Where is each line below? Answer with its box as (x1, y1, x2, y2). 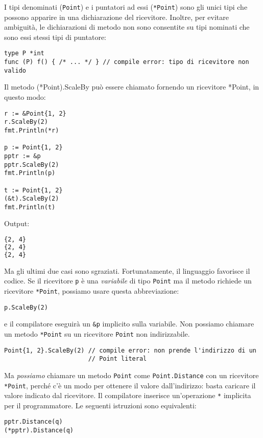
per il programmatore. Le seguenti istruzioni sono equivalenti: (4, 400, 197, 410)
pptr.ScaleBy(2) (4, 161, 59, 168)
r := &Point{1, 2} (4, 109, 66, 117)
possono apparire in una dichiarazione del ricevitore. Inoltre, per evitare (4, 11, 229, 22)
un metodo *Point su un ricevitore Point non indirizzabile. (4, 328, 190, 339)
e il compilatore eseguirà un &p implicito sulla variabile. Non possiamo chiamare (4, 318, 254, 329)
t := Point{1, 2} (4, 186, 63, 194)
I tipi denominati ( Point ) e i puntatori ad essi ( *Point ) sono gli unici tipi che (4, 2, 248, 12)
